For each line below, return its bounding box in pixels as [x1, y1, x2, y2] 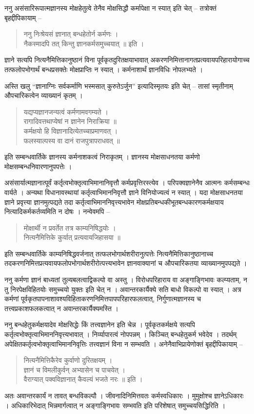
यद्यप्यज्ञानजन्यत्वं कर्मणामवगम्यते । [23, 106, 108, 117]
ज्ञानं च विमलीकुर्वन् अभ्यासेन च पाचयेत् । [23, 364, 125, 375]
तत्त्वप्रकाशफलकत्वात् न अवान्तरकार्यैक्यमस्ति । [4, 303, 118, 313]
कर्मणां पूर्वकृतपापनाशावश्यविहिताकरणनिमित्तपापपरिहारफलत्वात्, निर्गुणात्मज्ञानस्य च [4, 294, 201, 304]
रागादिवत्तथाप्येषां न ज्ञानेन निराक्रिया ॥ [23, 116, 117, 126]
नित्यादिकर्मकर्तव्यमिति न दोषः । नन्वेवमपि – [4, 206, 110, 217]
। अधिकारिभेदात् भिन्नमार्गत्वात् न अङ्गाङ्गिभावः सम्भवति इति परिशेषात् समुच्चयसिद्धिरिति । [4, 400, 226, 410]
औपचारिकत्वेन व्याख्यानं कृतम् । [4, 90, 83, 100]
